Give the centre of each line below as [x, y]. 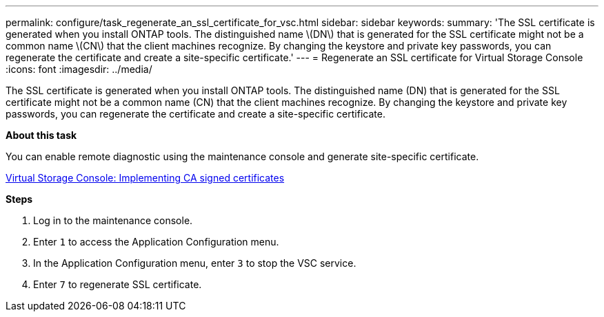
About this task [41, 135]
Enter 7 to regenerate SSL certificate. [118, 284]
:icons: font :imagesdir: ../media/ [79, 69]
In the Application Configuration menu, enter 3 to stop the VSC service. [195, 263]
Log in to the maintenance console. [113, 220]
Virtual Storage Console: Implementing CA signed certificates [145, 178]
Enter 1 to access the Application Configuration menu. [156, 242]
